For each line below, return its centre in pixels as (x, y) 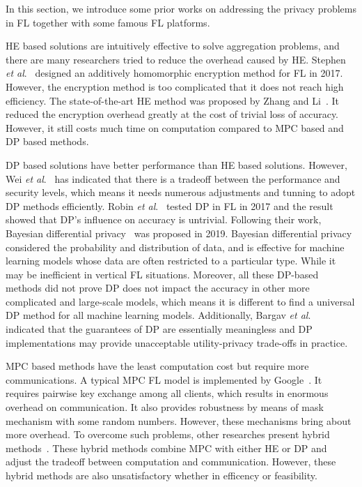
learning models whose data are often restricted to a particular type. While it (171, 261)
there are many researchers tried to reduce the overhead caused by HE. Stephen (176, 59)
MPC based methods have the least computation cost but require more (157, 366)
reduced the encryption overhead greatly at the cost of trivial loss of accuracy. (172, 114)
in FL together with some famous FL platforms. (108, 22)
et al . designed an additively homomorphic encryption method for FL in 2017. (174, 73)
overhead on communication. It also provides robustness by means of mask (165, 407)
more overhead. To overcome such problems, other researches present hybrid (168, 434)
